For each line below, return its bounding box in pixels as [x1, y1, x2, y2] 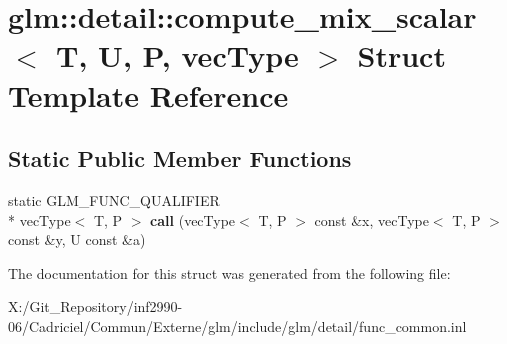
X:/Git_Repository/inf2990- [8, 296, 183, 317]
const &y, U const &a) [8, 229, 146, 250]
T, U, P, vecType [56, 35, 299, 76]
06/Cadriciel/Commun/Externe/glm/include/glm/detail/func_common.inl [8, 315, 467, 336]
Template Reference [8, 74, 289, 115]
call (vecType [150, 209, 236, 230]
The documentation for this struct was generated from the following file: [8, 262, 451, 283]
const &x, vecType [314, 209, 429, 230]
